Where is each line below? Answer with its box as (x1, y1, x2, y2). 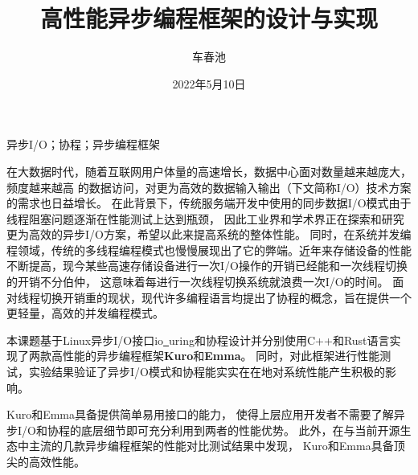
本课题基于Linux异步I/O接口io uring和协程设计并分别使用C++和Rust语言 (6, 331, 390, 348)
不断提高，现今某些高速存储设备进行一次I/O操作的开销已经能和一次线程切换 (6, 257, 408, 274)
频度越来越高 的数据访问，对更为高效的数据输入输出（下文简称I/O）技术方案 (6, 178, 412, 195)
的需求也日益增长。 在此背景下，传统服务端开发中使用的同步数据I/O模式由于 (6, 195, 412, 211)
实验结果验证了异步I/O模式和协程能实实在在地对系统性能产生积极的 (28, 363, 385, 380)
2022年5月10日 (172, 75, 246, 92)
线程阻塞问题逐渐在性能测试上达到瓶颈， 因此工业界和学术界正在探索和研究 (6, 210, 404, 227)
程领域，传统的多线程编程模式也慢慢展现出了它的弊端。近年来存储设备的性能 (6, 241, 412, 258)
